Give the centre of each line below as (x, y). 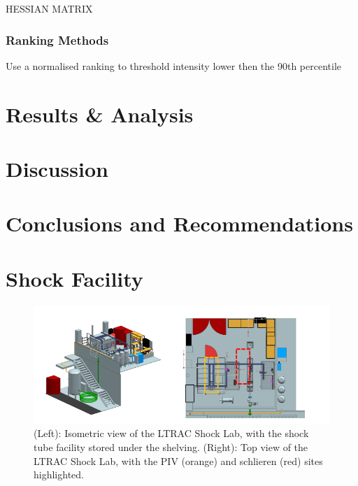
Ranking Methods (57, 40)
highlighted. (59, 474)
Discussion (57, 168)
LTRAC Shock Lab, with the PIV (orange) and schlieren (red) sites (178, 460)
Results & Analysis (100, 114)
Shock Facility (74, 278)
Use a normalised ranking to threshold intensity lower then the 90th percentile (174, 65)
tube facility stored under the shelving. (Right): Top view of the (171, 447)
